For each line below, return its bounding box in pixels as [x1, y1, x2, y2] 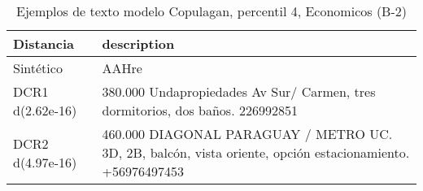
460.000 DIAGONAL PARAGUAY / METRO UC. [102, 124, 393, 143]
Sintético [13, 59, 63, 77]
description [102, 34, 175, 53]
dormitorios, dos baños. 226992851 [102, 101, 298, 119]
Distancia [13, 34, 75, 53]
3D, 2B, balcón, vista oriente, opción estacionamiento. [102, 143, 410, 162]
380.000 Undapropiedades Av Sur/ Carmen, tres [102, 82, 376, 101]
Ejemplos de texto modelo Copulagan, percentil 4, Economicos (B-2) [16, 2, 407, 20]
